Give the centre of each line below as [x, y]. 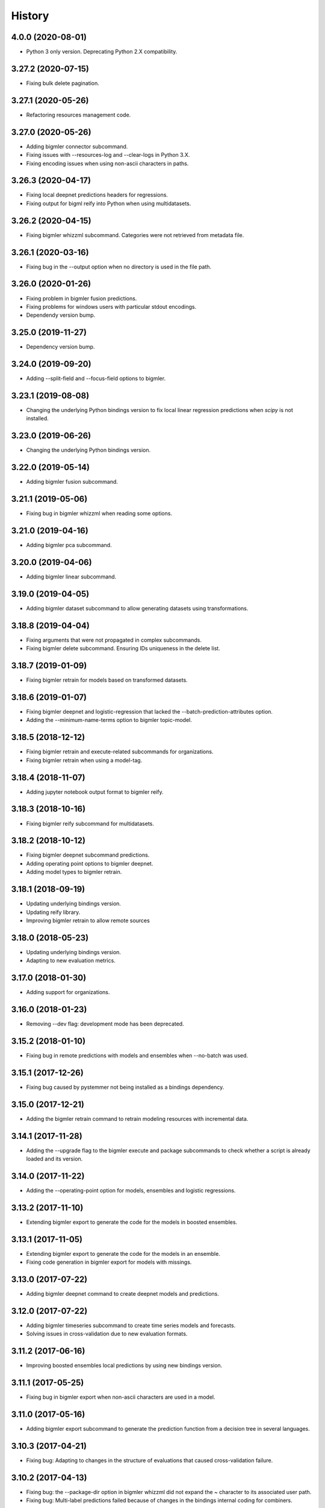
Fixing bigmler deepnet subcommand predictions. [88, 855]
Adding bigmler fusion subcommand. [72, 482]
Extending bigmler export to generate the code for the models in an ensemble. [123, 1253]
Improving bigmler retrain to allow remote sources [88, 920]
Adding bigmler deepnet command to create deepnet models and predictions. [123, 1294]
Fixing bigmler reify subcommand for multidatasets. [90, 823]
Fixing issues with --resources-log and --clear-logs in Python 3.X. [108, 155]
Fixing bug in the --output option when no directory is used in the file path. [119, 267]
